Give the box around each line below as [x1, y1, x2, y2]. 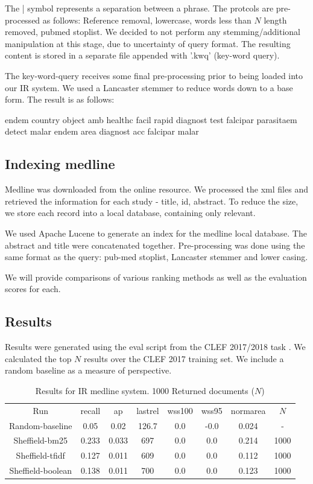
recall [80, 404, 101, 416]
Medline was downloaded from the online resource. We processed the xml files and [5, 183, 308, 196]
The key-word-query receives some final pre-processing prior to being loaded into [5, 69, 303, 81]
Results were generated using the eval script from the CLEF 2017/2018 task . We [5, 340, 306, 353]
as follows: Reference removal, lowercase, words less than [42, 13, 251, 26]
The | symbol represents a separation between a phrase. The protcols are [5, 2, 274, 14]
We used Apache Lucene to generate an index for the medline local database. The [5, 226, 307, 239]
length [264, 13, 287, 26]
